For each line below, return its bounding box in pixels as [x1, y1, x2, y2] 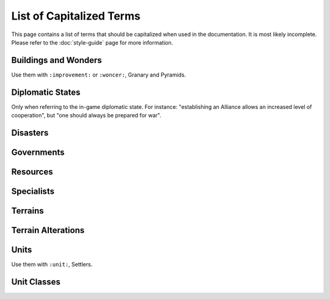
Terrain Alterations [11, 225, 85, 235]
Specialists [11, 186, 55, 196]
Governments [11, 147, 65, 157]
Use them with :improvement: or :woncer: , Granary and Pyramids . [11, 71, 186, 78]
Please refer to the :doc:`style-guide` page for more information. [11, 39, 174, 46]
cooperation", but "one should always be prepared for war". [11, 112, 161, 119]
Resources [11, 166, 53, 177]
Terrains [11, 205, 44, 216]
